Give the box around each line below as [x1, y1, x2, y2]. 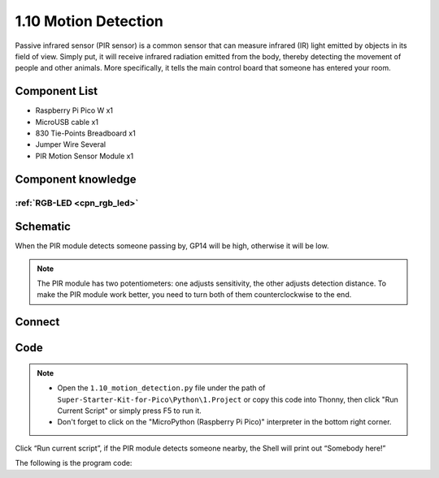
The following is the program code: [15, 459, 133, 468]
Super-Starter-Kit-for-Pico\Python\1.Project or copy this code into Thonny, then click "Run [57, 394, 398, 404]
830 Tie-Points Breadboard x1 [35, 128, 136, 138]
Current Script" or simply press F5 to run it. [57, 406, 202, 416]
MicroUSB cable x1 [35, 117, 99, 127]
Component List [15, 84, 98, 98]
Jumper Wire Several [35, 140, 106, 149]
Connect [15, 315, 60, 329]
